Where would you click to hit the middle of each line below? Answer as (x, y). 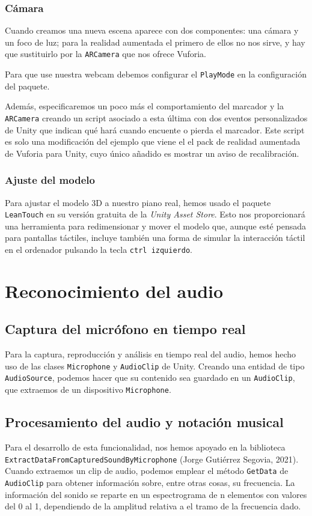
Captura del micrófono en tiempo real (125, 329)
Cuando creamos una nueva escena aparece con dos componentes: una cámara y (152, 30)
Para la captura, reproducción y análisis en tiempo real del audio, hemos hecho (151, 354)
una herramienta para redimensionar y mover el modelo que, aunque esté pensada (155, 226)
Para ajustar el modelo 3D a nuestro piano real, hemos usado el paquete (138, 202)
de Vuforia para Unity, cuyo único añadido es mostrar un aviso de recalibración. (152, 153)
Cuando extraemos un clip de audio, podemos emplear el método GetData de (147, 471)
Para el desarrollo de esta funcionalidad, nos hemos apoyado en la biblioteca (145, 447)
